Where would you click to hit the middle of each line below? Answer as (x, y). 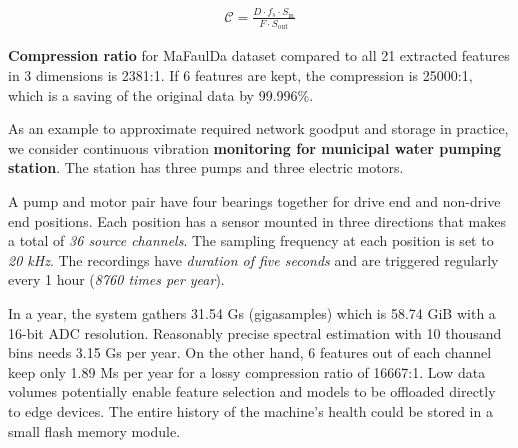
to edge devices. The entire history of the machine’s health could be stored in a (250, 410)
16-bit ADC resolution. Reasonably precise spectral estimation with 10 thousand (255, 332)
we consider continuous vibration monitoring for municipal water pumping (255, 147)
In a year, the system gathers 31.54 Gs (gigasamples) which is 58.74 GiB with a (252, 312)
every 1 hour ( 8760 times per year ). (116, 279)
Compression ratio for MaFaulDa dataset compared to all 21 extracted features (259, 55)
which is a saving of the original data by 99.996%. (161, 94)
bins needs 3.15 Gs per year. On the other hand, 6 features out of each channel (250, 352)
